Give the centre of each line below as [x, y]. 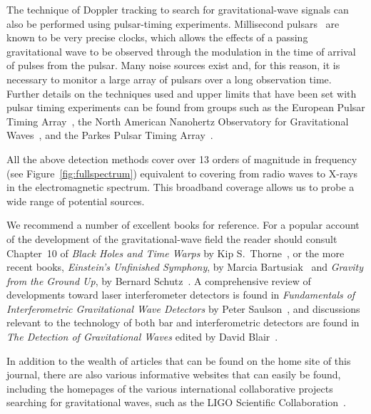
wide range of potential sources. [76, 201]
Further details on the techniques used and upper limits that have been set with [182, 93]
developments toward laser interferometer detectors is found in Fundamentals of [181, 295]
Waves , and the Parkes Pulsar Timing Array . [110, 135]
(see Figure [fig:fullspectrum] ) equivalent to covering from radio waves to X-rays [182, 173]
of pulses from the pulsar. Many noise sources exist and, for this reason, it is [173, 65]
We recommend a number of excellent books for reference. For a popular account [183, 225]
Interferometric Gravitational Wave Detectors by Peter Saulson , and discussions [183, 308]
